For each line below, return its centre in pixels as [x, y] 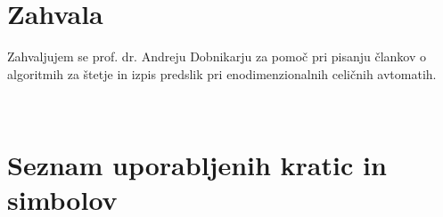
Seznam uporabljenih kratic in [197, 165]
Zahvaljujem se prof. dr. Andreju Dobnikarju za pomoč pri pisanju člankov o [217, 56]
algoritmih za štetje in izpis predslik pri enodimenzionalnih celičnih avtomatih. [222, 73]
